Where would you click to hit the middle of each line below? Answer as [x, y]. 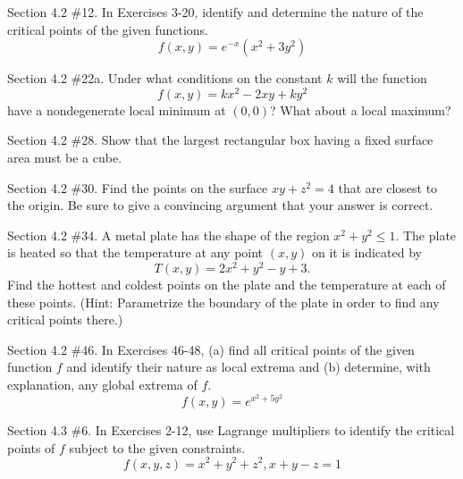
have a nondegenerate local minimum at [117, 109]
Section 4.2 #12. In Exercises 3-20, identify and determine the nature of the [215, 12]
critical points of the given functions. [108, 29]
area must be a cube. [65, 158]
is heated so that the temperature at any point [135, 252]
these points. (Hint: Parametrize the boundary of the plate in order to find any [223, 302]
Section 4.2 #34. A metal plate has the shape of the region [168, 235]
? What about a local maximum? [361, 109]
